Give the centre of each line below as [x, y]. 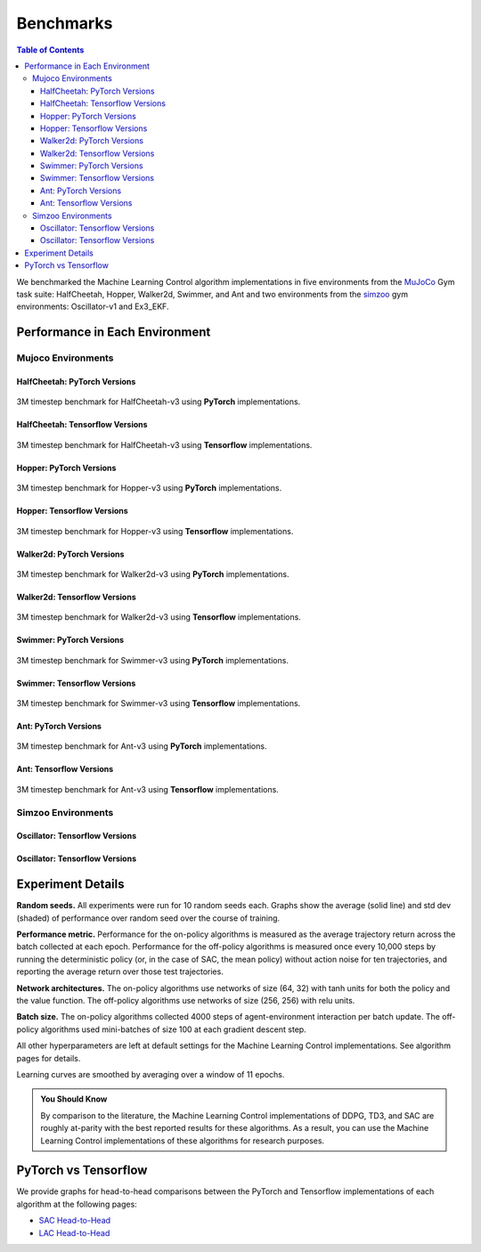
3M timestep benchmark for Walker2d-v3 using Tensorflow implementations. [159, 617]
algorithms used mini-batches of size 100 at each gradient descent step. [173, 1029]
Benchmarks [65, 23]
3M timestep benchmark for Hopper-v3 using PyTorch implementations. [149, 488]
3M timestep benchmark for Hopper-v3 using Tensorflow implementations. [155, 531]
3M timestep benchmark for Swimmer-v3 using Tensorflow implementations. [159, 703]
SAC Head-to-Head [75, 1221]
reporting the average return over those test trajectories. [120, 972]
